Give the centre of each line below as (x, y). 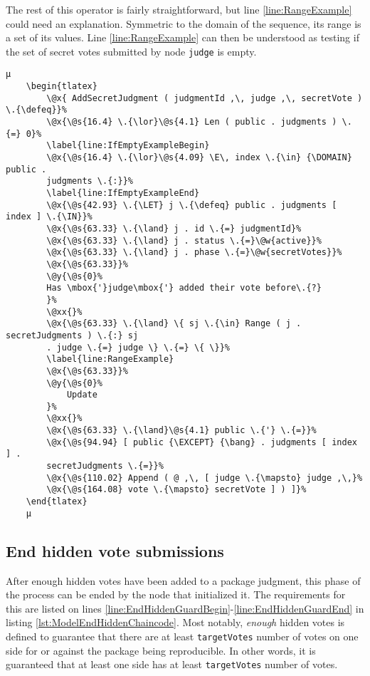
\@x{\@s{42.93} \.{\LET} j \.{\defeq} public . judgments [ (192, 205)
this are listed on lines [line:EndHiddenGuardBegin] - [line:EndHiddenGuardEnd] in (185, 608)
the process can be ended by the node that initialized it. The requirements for (176, 594)
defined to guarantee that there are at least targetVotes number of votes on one (182, 636)
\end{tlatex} (57, 502)
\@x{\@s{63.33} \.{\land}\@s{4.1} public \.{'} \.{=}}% (181, 431)
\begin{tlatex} (62, 87)
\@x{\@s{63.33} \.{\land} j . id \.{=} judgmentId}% (174, 228)
